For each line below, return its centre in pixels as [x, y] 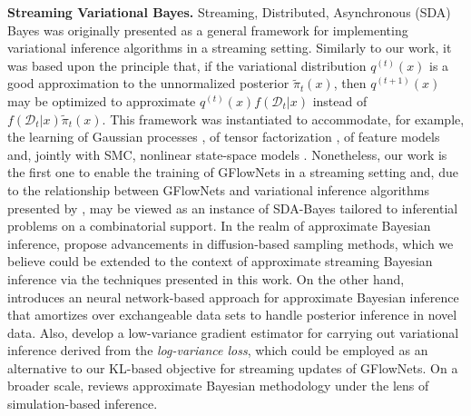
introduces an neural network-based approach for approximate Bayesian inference [233, 297]
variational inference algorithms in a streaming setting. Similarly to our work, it [230, 48]
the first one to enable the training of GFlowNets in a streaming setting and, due [233, 172]
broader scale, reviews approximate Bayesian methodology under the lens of [218, 386]
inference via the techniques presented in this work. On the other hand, [206, 278]
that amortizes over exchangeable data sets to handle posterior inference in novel [232, 315]
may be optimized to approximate [102, 100]
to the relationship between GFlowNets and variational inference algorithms [219, 189]
